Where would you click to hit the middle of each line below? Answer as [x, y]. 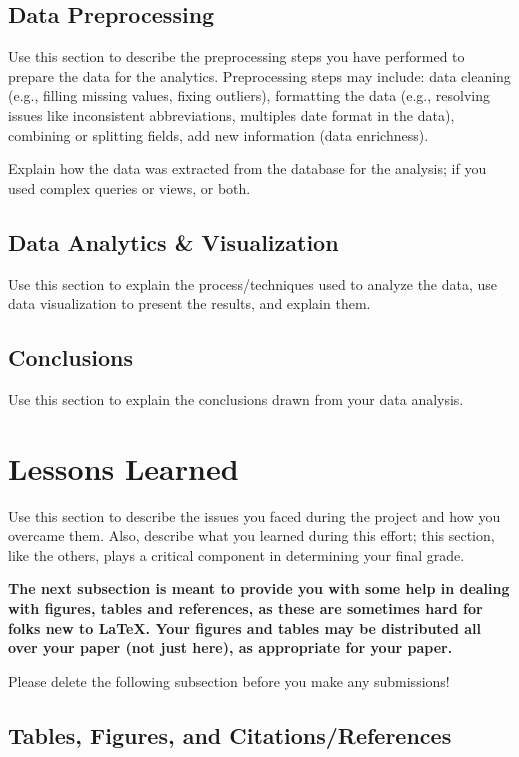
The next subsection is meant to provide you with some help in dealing [259, 588]
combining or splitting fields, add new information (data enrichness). [218, 134]
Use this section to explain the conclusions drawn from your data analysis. [236, 398]
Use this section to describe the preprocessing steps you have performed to [236, 56]
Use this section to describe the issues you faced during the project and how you [254, 515]
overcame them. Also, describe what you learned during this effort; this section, [251, 535]
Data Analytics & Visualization [173, 241]
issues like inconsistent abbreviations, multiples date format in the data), [231, 114]
